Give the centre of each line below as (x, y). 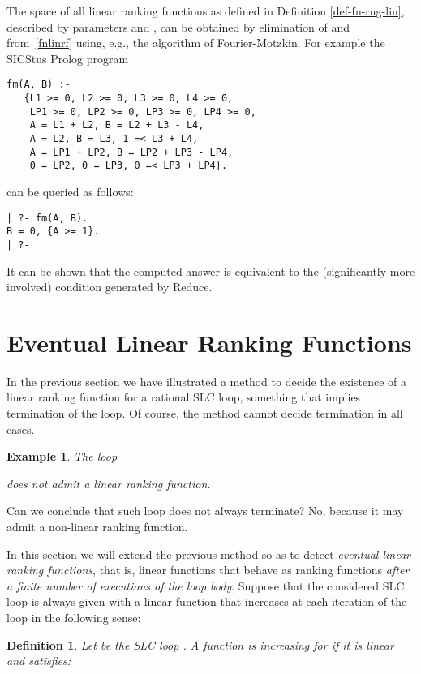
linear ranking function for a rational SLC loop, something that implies (184, 397)
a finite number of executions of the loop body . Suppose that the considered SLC (206, 585)
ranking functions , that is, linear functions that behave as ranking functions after (208, 570)
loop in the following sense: (74, 617)
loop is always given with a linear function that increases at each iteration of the (207, 601)
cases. (21, 429)
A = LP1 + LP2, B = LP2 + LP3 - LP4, (131, 152)
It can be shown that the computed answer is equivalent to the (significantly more (211, 270)
